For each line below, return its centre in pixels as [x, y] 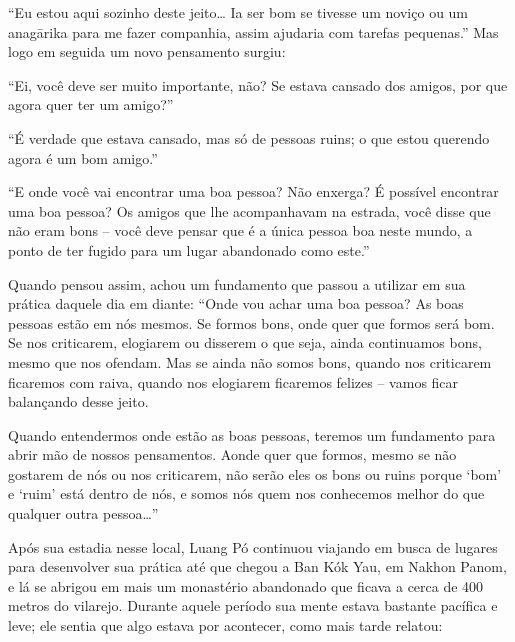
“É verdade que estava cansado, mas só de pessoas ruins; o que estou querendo [249, 137]
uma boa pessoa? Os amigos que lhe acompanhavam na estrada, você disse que [249, 210]
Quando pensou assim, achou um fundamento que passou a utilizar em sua [237, 283]
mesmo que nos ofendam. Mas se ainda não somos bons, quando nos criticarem [250, 361]
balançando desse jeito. [78, 401]
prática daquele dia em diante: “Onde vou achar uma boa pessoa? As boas [236, 303]
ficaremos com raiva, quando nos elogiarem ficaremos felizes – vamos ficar [233, 381]
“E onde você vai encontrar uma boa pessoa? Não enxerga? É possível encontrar [253, 191]
